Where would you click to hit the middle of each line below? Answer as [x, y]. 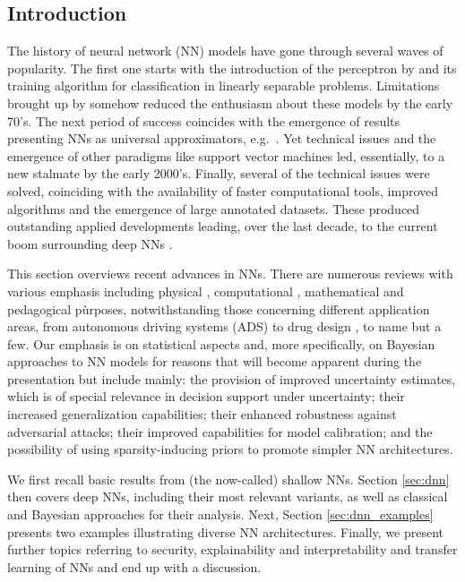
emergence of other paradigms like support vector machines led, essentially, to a [226, 155]
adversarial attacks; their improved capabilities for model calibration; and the [220, 431]
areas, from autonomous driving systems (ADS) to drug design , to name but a [224, 326]
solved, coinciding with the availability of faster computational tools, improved [223, 190]
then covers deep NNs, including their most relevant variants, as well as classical [228, 496]
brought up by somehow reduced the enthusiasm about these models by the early [230, 103]
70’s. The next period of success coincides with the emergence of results [204, 120]
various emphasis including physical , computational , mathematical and [206, 291]
